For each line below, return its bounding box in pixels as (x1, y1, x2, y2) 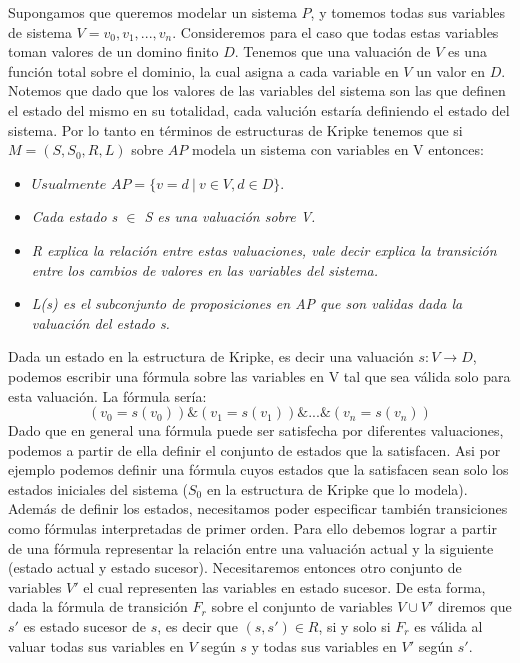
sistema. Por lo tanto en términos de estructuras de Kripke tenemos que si (8, 119, 463, 140)
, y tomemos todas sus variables (310, 2, 506, 22)
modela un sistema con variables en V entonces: (191, 139, 484, 160)
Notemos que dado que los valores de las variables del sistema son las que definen (8, 80, 506, 101)
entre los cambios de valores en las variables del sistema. (31, 259, 379, 280)
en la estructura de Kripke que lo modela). (206, 478, 468, 499)
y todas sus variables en (251, 635, 397, 656)
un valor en (416, 60, 486, 81)
